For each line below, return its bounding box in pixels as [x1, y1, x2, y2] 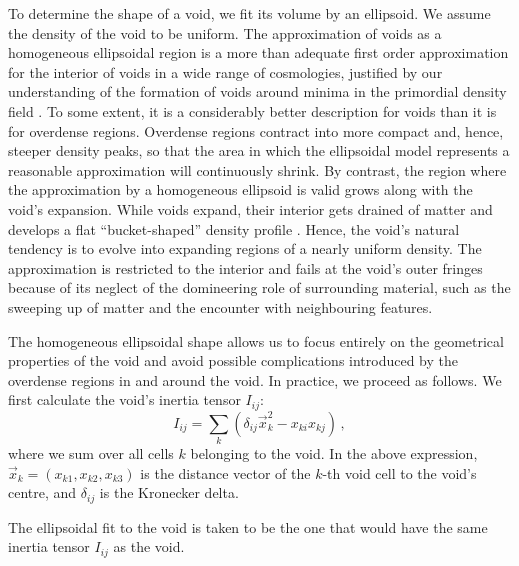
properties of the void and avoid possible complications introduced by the [8, 350, 459, 371]
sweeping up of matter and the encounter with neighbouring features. [8, 296, 433, 317]
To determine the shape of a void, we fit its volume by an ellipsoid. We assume [8, 3, 491, 23]
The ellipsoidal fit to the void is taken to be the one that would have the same [8, 516, 488, 537]
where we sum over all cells [8, 443, 174, 464]
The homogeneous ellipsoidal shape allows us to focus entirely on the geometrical [8, 330, 504, 351]
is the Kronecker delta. [99, 482, 239, 503]
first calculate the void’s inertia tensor [8, 389, 241, 410]
